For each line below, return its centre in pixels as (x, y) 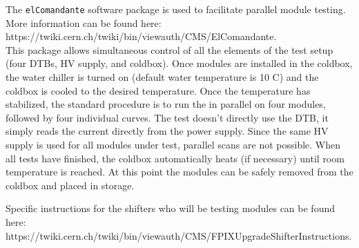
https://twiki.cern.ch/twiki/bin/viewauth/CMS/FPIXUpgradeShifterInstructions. (179, 235)
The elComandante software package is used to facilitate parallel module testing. (176, 9)
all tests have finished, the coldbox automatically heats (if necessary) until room (175, 158)
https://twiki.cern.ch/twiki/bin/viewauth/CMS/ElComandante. (141, 36)
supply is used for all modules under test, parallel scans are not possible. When (173, 144)
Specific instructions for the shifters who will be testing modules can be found (170, 208)
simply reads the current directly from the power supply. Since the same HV (167, 131)
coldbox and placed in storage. (70, 185)
